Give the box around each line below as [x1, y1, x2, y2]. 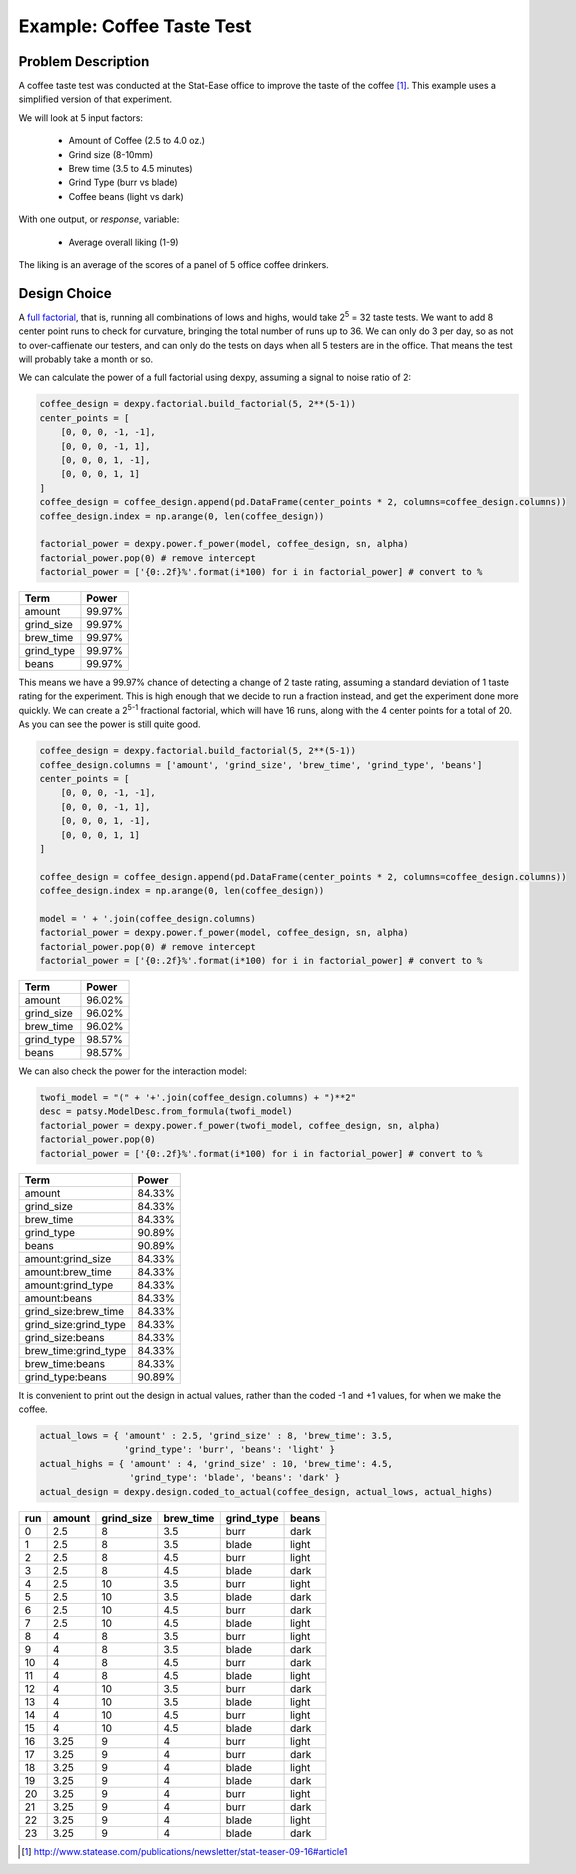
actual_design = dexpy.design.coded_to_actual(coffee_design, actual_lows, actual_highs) [39, 1486, 494, 1497]
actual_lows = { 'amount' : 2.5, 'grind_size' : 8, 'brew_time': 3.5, [39, 1430, 394, 1441]
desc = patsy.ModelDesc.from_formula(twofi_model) [39, 1106, 294, 1117]
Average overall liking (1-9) [68, 236, 179, 248]
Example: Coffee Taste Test [18, 15, 252, 37]
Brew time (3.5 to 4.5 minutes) [68, 163, 194, 175]
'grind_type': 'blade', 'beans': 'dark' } [128, 1472, 341, 1484]
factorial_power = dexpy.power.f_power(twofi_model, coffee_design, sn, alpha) [39, 1120, 441, 1131]
